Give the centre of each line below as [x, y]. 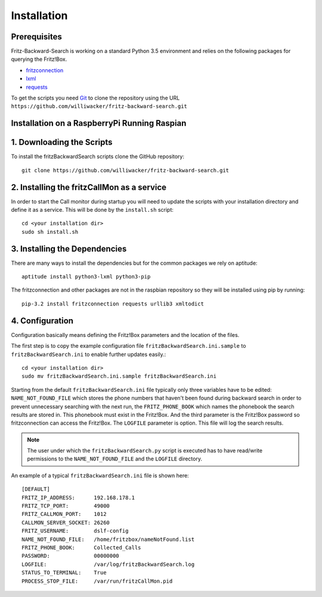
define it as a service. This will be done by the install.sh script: [92, 210]
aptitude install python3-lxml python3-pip [86, 277]
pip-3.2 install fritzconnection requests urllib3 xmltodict [113, 304]
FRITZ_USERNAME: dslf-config [75, 531]
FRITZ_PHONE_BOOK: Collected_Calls [81, 547]
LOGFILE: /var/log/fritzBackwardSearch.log [108, 564]
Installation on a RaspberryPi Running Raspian [99, 123]
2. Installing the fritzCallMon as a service [89, 187]
